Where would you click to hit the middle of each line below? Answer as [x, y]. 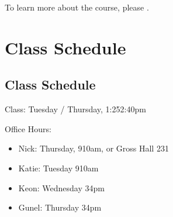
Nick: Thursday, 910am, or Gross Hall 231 [94, 148]
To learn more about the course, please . [77, 7]
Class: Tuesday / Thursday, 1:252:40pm [75, 109]
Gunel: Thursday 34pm [60, 207]
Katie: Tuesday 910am [58, 168]
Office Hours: [28, 128]
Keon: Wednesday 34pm [61, 187]
